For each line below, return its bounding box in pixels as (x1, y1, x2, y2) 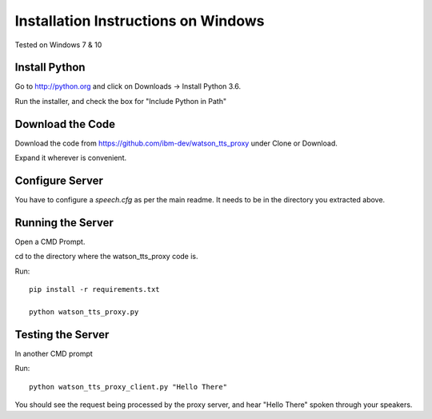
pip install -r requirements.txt (29, 285, 160, 294)
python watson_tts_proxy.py (29, 307, 139, 316)
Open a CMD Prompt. (14, 237, 86, 246)
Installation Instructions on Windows (14, 12, 265, 30)
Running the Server (14, 216, 114, 229)
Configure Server (14, 174, 103, 187)
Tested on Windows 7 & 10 (14, 40, 102, 50)
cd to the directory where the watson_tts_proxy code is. (14, 252, 199, 261)
